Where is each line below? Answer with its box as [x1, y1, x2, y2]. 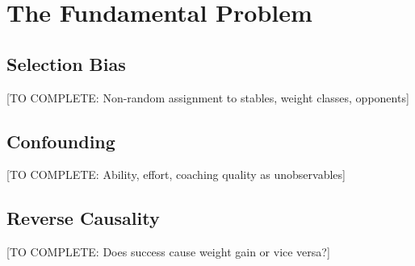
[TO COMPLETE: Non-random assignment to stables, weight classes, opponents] [6, 89, 409, 106]
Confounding [6, 128, 115, 153]
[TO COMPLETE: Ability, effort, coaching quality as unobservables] [6, 166, 346, 183]
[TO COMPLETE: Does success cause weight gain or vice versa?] [6, 243, 330, 260]
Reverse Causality [6, 206, 160, 231]
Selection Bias [6, 51, 126, 76]
